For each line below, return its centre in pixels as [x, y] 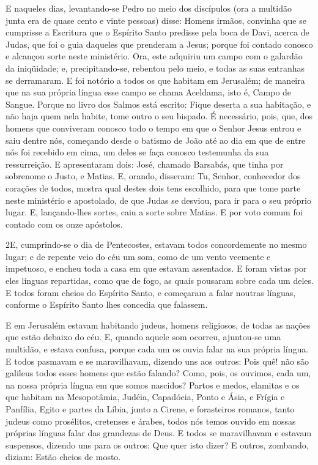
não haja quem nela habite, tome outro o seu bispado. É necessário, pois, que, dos [159, 116]
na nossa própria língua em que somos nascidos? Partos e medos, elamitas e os [153, 385]
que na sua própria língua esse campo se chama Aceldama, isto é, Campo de [149, 92]
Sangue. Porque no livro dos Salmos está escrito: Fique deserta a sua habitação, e [158, 104]
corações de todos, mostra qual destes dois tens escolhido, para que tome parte [153, 188]
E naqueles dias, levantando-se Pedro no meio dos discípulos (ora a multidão [149, 8]
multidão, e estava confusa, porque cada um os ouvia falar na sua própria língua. [157, 349]
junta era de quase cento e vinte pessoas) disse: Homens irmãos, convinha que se [156, 20]
